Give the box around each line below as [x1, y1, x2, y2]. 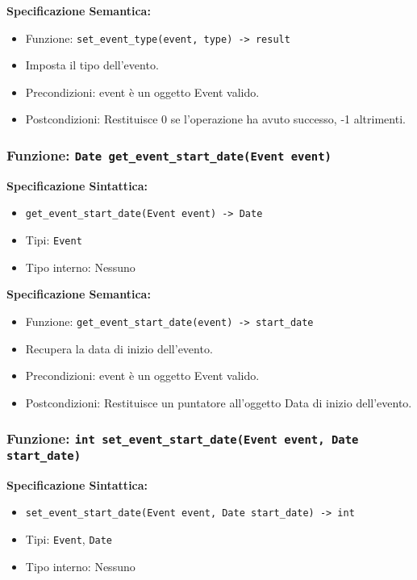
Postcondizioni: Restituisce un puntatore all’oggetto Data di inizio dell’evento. [25, 394, 412, 411]
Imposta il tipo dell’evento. [25, 56, 159, 73]
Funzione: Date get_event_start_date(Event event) [6, 144, 332, 165]
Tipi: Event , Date [25, 530, 113, 547]
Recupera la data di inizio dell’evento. [25, 340, 213, 357]
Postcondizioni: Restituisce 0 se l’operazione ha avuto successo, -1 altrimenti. [25, 111, 406, 127]
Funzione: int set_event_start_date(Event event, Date [6, 428, 359, 449]
